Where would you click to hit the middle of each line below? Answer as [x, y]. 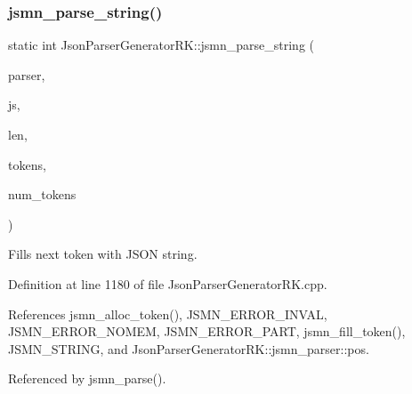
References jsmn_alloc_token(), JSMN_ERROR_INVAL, [168, 314]
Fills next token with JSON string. [103, 254]
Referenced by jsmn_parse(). [87, 378]
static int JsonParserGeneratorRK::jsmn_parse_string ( [162, 45]
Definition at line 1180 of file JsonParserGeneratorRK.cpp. [168, 283]
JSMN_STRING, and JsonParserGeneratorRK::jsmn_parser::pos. [189, 348]
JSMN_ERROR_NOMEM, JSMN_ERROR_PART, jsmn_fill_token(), [207, 331]
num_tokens [42, 194]
